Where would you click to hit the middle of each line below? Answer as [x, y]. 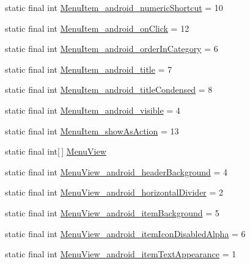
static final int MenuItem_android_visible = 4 [93, 110]
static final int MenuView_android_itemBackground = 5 [112, 212]
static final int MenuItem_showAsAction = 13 [92, 130]
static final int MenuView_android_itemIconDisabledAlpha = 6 [125, 233]
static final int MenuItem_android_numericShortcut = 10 [114, 7]
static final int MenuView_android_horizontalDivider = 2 [114, 192]
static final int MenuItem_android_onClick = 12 [97, 28]
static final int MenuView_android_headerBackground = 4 [116, 171]
